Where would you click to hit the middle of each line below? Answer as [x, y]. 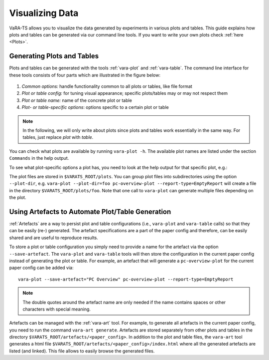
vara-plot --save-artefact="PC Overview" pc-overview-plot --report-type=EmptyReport [126, 279]
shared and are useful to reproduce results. [54, 238]
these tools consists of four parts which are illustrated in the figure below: [85, 75]
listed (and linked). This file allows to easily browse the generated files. [82, 351]
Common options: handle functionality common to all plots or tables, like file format [107, 86]
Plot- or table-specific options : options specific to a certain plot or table [95, 107]
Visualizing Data [44, 13]
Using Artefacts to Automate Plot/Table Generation [90, 211]
